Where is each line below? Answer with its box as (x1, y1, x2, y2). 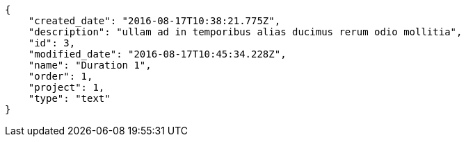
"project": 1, (28, 82, 105, 93)
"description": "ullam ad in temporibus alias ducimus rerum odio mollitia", (28, 26, 463, 37)
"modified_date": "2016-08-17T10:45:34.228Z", (28, 48, 287, 60)
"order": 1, (28, 71, 93, 82)
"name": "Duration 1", (28, 60, 152, 71)
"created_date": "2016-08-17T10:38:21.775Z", (28, 15, 281, 26)
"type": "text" (28, 93, 111, 104)
